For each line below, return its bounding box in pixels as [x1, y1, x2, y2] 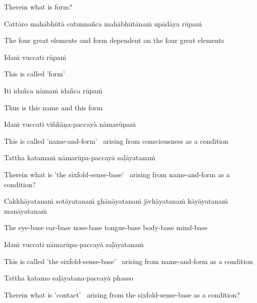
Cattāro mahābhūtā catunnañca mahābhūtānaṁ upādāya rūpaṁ [4, 18, 202, 28]
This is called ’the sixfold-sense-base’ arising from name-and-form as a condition [4, 256, 253, 266]
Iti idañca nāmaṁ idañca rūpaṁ [4, 85, 103, 95]
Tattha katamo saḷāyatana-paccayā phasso [4, 273, 133, 283]
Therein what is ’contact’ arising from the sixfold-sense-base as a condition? [4, 289, 240, 300]
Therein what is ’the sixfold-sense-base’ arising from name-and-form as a [4, 169, 230, 179]
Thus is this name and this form [4, 102, 103, 112]
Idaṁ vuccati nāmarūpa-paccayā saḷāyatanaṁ [4, 239, 144, 249]
